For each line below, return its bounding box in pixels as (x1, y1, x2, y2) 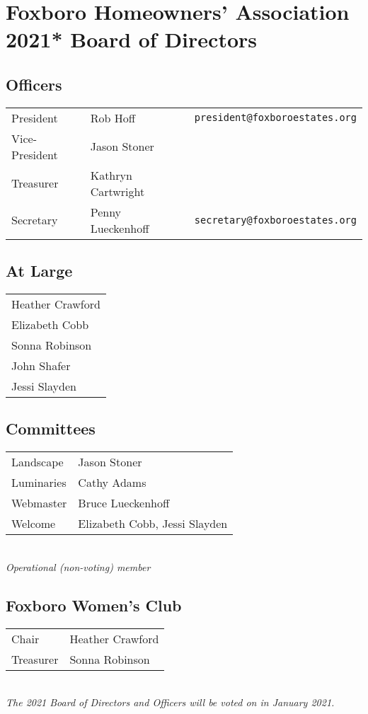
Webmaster (11, 495, 67, 512)
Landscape (11, 454, 64, 471)
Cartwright (90, 183, 145, 200)
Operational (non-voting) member (6, 559, 151, 574)
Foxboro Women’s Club (6, 594, 182, 616)
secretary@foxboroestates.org (194, 214, 357, 226)
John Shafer (11, 357, 71, 374)
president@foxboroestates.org (194, 112, 357, 124)
